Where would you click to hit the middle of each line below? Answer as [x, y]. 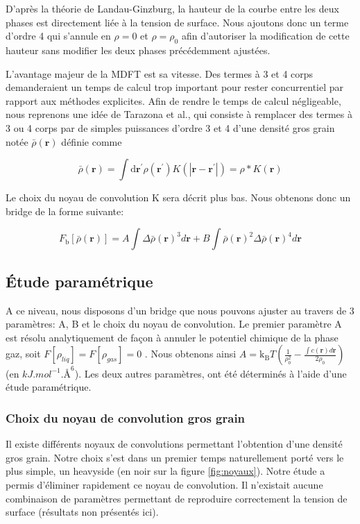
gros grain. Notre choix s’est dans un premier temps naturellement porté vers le [175, 457]
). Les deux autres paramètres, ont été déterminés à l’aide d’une [211, 373]
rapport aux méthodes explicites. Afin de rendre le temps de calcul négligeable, [173, 100]
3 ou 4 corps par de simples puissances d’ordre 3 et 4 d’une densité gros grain [170, 127]
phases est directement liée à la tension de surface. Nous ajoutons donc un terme [177, 22]
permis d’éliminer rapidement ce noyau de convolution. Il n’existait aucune [164, 484]
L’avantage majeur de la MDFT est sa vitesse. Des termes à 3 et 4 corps [160, 73]
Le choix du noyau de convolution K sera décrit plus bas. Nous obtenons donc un [178, 197]
